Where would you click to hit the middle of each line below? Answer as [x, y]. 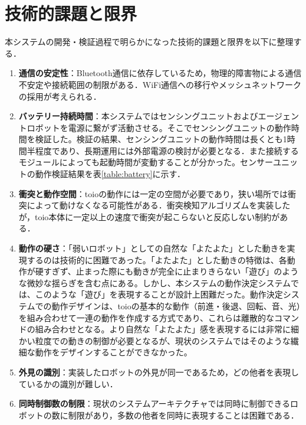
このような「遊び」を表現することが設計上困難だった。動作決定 [159, 294]
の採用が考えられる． [60, 96]
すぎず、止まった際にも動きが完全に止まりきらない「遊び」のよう [171, 271]
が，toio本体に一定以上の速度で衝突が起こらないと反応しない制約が [149, 216]
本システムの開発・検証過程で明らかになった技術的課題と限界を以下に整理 [149, 42]
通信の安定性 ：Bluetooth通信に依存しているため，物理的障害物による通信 [160, 73]
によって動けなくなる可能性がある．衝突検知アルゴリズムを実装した [159, 205]
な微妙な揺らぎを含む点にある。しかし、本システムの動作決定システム [154, 282]
